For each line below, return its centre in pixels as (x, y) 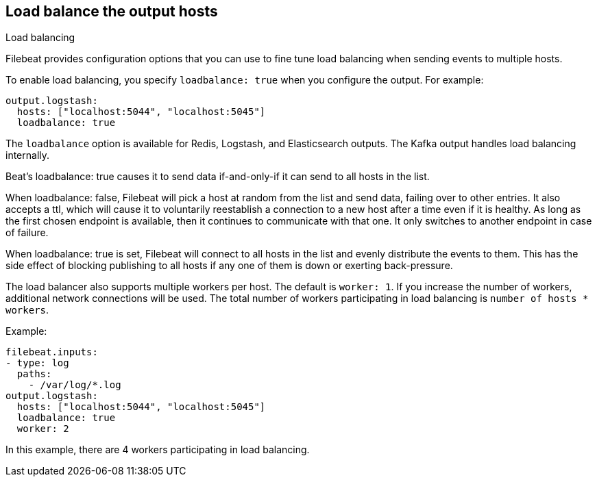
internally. (28, 155)
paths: (34, 374)
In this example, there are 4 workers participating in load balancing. (158, 450)
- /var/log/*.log (75, 385)
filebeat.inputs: (52, 352)
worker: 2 (43, 429)
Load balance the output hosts (112, 11)
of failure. (27, 233)
